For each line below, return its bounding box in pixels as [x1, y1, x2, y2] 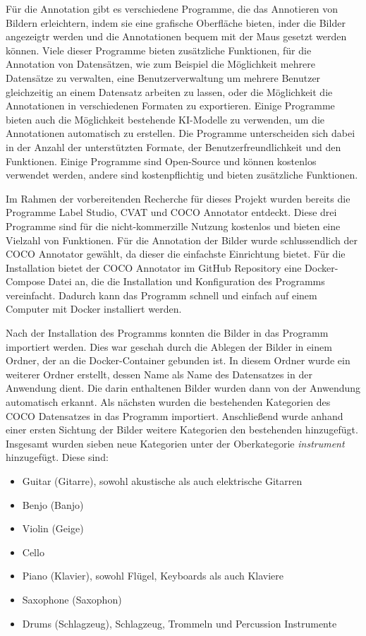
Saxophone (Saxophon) [22, 592, 122, 606]
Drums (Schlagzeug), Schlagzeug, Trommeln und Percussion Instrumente [22, 616, 337, 630]
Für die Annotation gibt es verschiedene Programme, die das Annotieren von [6, 1, 338, 16]
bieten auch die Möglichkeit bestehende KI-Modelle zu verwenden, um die [6, 112, 324, 126]
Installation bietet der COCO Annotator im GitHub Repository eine [6, 260, 302, 275]
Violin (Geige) [22, 521, 84, 536]
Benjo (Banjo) [22, 497, 84, 512]
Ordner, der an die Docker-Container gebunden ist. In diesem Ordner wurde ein [6, 353, 350, 368]
